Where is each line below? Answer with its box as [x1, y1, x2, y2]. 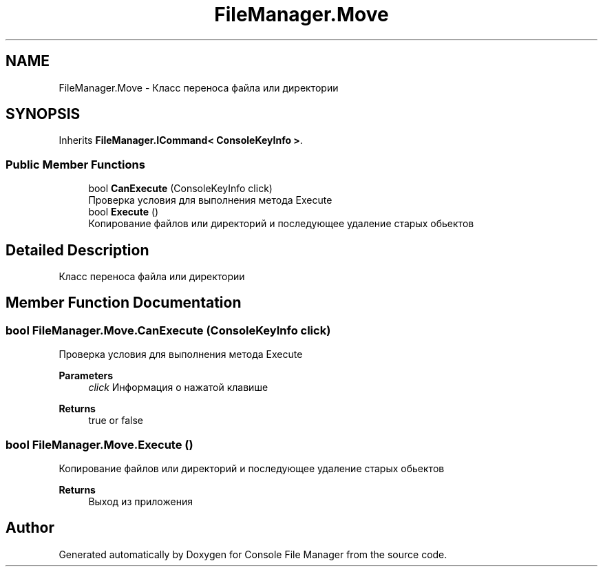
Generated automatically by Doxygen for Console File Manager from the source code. [59, 548, 447, 560]
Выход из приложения [88, 496, 193, 507]
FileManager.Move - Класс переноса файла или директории [59, 81, 339, 94]
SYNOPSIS [6, 105, 81, 123]
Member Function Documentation [6, 294, 242, 312]
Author [6, 519, 54, 537]
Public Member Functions [6, 157, 145, 171]
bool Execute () [88, 206, 159, 218]
